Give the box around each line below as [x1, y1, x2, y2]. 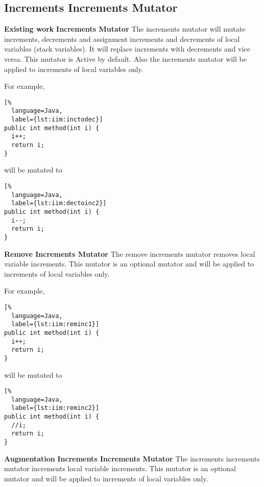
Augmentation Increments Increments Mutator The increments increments [4, 453, 260, 464]
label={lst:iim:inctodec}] [11, 116, 103, 124]
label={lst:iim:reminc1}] [11, 321, 100, 328]
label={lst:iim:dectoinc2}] [11, 200, 107, 207]
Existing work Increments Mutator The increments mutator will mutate [4, 23, 246, 34]
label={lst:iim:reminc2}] [11, 404, 100, 412]
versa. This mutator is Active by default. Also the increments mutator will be [4, 53, 247, 64]
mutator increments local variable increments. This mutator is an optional [4, 463, 236, 474]
